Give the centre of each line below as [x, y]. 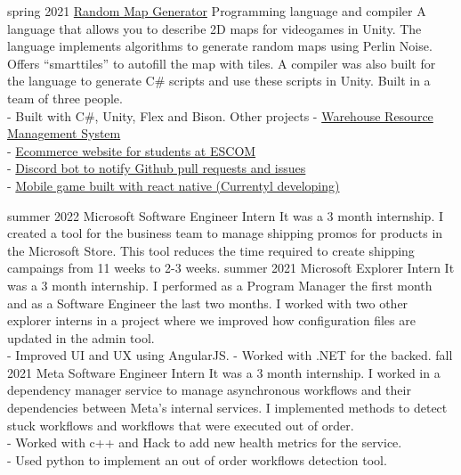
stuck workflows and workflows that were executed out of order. [181, 425]
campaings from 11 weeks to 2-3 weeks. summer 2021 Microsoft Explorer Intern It [231, 268]
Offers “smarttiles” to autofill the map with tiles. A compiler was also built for [222, 63]
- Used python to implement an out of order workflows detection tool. [197, 459]
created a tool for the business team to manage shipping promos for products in [225, 233]
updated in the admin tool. [81, 337]
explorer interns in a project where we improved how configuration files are [211, 320]
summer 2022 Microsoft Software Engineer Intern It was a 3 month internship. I [226, 215]
